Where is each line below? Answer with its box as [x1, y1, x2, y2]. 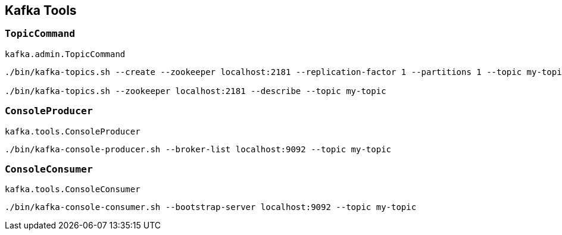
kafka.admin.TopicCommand [5, 49, 126, 59]
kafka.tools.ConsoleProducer [5, 126, 140, 136]
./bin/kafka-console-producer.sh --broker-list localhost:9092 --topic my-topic [5, 144, 392, 154]
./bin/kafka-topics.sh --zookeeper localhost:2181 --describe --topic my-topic [5, 86, 386, 96]
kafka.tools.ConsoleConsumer [5, 184, 140, 195]
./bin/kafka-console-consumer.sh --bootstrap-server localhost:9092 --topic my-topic [5, 202, 417, 212]
